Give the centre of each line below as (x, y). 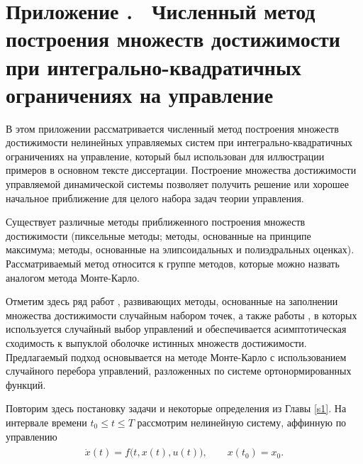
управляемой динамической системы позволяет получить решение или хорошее (177, 184)
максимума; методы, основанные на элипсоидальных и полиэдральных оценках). (180, 249)
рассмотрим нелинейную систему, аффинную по (242, 422)
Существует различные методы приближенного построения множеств (156, 222)
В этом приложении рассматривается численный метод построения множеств (172, 128)
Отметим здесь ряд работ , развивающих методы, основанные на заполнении (172, 301)
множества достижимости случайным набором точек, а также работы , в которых (181, 315)
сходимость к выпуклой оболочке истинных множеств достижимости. (156, 343)
